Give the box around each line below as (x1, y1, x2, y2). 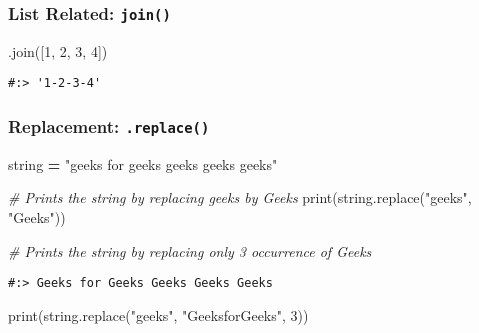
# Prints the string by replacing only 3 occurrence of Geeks (8, 240, 372, 261)
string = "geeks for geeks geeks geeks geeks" (8, 153, 278, 174)
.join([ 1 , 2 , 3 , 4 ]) (8, 40, 108, 61)
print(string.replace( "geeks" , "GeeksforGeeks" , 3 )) (8, 304, 309, 325)
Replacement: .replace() (8, 113, 210, 138)
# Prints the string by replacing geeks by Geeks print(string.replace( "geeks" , (8, 187, 472, 208)
